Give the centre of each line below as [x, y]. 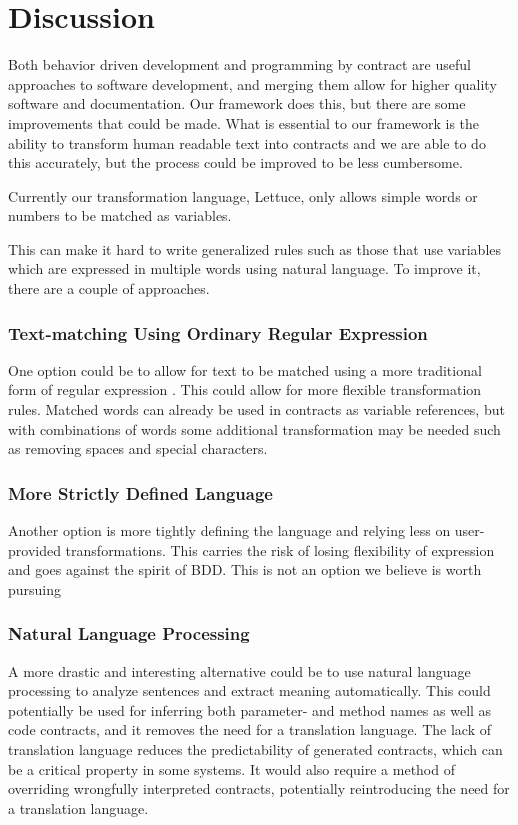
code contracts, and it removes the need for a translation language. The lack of [249, 729]
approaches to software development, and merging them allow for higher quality [252, 83]
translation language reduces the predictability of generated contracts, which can [255, 749]
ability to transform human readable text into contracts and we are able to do [247, 142]
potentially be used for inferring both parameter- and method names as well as [250, 709]
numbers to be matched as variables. [120, 215]
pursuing [35, 588]
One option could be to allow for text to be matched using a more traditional [245, 369]
